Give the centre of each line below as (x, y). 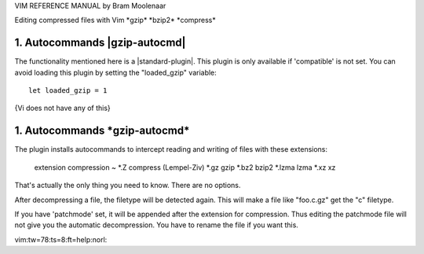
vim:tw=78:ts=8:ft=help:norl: (61, 239)
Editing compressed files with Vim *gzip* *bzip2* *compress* (115, 20)
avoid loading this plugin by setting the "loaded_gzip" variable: (116, 72)
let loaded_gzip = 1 (68, 91)
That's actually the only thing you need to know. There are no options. (128, 186)
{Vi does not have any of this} (63, 108)
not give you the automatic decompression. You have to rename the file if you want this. (156, 225)
